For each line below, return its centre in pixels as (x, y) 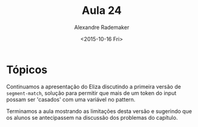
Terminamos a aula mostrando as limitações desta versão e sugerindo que (99, 111)
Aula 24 (102, 11)
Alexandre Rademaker (102, 27)
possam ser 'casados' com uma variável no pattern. (71, 99)
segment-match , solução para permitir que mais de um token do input (91, 93)
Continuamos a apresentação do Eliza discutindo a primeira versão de (94, 86)
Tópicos (27, 70)
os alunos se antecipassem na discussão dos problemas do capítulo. (92, 117)
